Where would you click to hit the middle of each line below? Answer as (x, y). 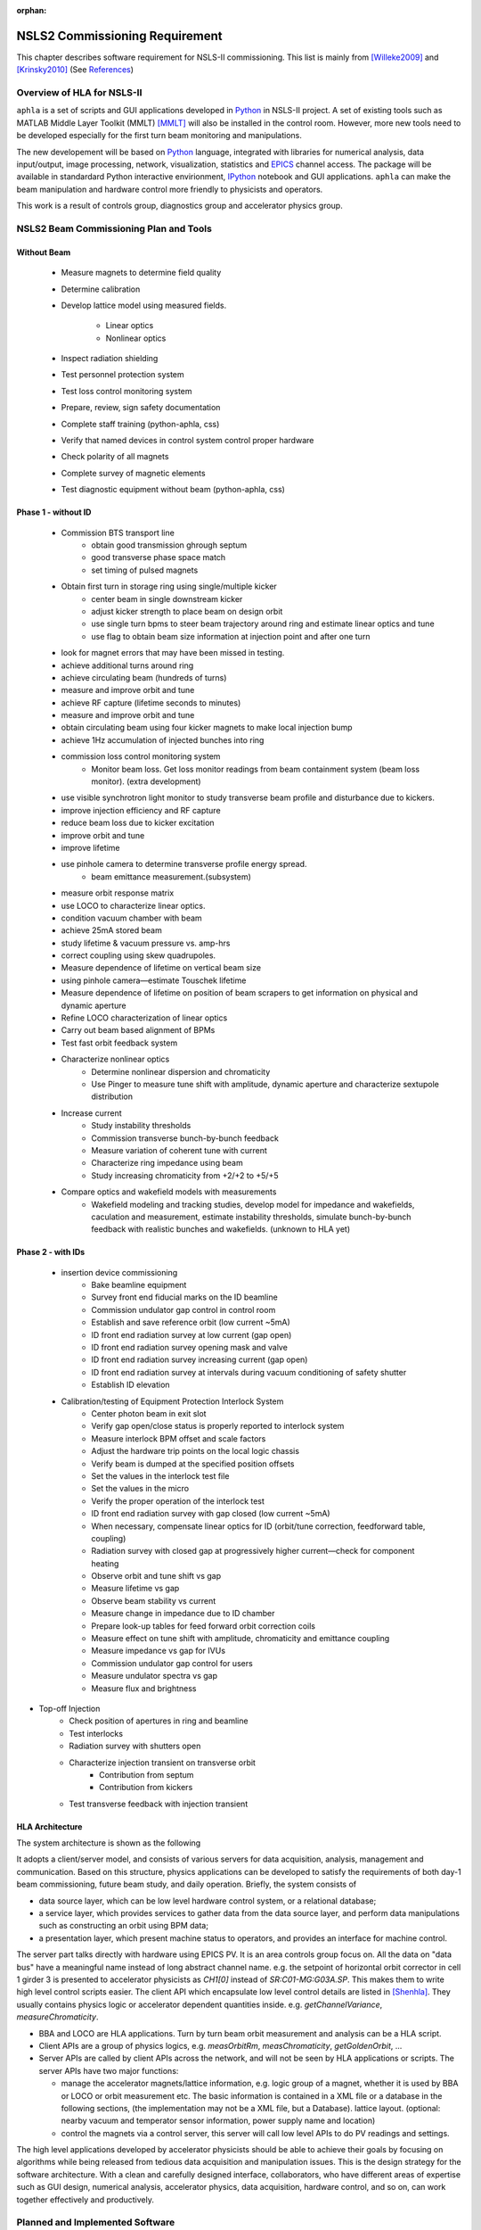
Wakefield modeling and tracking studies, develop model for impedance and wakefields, (253, 1204)
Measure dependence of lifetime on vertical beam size (161, 968)
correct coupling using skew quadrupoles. (139, 955)
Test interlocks (96, 1733)
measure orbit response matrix (118, 893)
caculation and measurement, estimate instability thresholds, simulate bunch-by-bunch (251, 1217)
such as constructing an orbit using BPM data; (124, 1926)
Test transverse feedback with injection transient (159, 1804)
